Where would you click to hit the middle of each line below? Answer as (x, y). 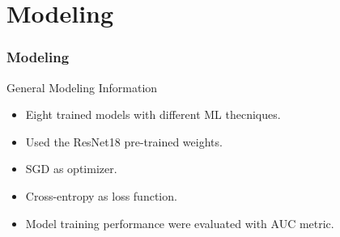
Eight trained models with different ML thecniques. (153, 114)
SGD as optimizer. (71, 169)
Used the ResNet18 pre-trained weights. (124, 141)
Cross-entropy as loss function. (101, 195)
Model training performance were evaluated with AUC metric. (180, 223)
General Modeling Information (82, 87)
